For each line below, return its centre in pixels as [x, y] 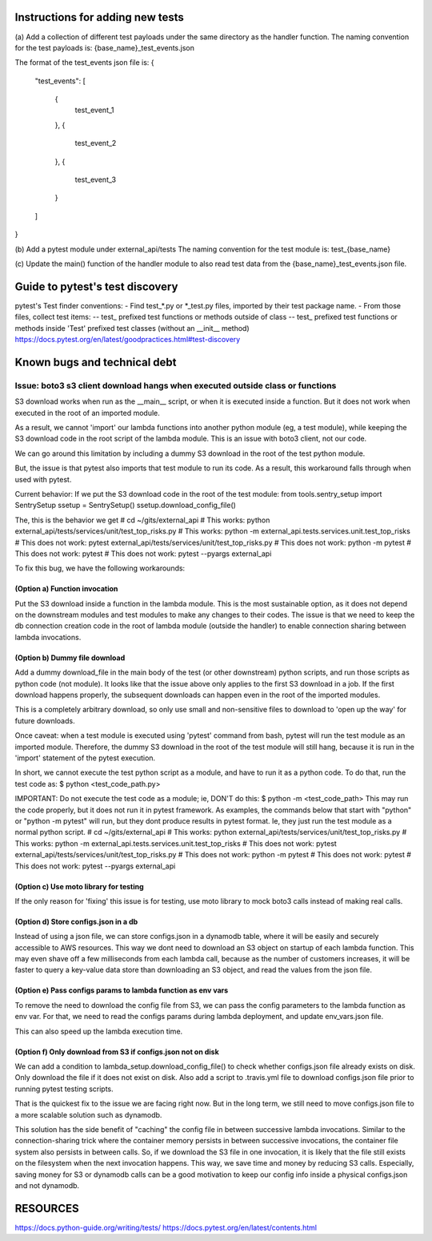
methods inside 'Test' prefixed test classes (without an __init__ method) [132, 328]
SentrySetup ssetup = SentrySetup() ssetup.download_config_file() [125, 506]
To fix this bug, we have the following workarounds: [100, 568]
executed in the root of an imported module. [87, 413]
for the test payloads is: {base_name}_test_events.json [105, 47]
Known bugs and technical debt [96, 362]
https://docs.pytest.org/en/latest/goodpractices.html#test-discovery [128, 340]
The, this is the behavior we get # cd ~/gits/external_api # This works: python [142, 520]
